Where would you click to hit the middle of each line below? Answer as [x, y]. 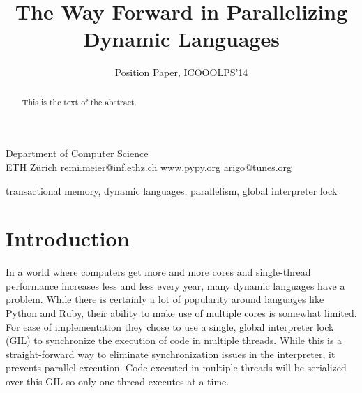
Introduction [68, 238]
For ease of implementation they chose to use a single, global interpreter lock [170, 326]
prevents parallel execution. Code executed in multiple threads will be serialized [176, 368]
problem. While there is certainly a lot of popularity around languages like [165, 299]
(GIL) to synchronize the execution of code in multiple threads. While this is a [174, 340]
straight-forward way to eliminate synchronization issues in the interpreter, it [171, 354]
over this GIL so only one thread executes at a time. [118, 381]
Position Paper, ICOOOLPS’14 [181, 72]
